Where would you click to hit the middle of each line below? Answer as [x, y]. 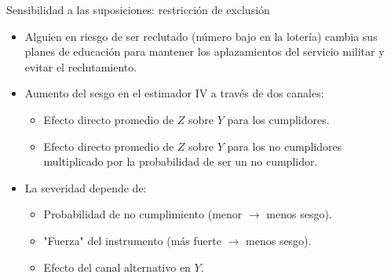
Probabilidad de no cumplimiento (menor [143, 214]
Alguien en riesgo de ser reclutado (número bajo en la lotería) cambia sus [201, 36]
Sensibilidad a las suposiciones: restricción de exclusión [138, 9]
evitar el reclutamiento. [81, 66]
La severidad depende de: [86, 187]
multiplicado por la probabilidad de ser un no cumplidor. [181, 161]
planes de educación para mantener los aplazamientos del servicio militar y [205, 51]
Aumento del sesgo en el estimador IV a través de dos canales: [174, 93]
